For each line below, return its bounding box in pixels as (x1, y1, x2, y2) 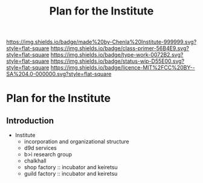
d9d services (24, 144, 57, 152)
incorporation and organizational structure (24, 138, 129, 146)
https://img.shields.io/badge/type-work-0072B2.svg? (50, 51, 184, 59)
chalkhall (24, 157, 47, 164)
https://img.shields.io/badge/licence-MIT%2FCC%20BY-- (50, 64, 195, 71)
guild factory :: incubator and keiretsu (24, 170, 118, 178)
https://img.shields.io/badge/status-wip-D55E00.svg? (50, 57, 185, 65)
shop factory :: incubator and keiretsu (24, 164, 118, 171)
